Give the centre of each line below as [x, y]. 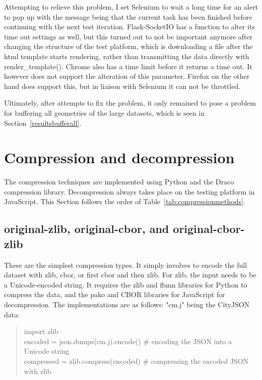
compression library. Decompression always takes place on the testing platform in [129, 191]
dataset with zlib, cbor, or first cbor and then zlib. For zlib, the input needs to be [130, 275]
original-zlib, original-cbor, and [87, 229]
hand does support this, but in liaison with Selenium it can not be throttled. [122, 86]
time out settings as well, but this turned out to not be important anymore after [128, 36]
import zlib [41, 331]
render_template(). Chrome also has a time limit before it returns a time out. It [128, 66]
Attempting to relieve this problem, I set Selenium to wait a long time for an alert [131, 7]
